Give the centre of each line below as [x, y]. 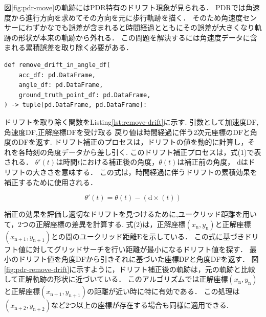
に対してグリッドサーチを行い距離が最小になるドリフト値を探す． [136, 249]
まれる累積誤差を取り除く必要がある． [69, 47]
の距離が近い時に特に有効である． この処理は [163, 291]
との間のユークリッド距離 [94, 236]
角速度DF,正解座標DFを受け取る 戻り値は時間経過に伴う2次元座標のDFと [127, 132]
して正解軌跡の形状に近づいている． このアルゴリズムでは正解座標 [116, 279]
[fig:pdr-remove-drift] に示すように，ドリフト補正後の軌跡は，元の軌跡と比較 [130, 269]
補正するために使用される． [51, 182]
